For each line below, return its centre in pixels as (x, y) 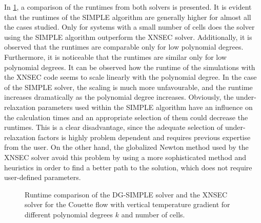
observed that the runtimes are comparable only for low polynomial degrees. (124, 47)
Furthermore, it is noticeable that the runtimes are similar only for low (115, 57)
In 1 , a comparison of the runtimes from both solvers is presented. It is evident (128, 7)
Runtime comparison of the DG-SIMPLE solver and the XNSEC (126, 194)
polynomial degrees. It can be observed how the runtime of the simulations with (130, 67)
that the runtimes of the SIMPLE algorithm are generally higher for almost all (128, 17)
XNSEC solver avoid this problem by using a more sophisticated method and (125, 157)
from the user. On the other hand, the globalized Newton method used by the (126, 147)
